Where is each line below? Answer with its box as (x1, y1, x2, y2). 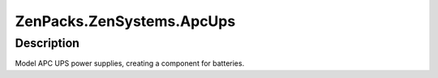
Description (15, 36, 80, 50)
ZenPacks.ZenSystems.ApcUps (15, 12, 236, 30)
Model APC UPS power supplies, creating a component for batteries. (15, 58, 245, 68)
